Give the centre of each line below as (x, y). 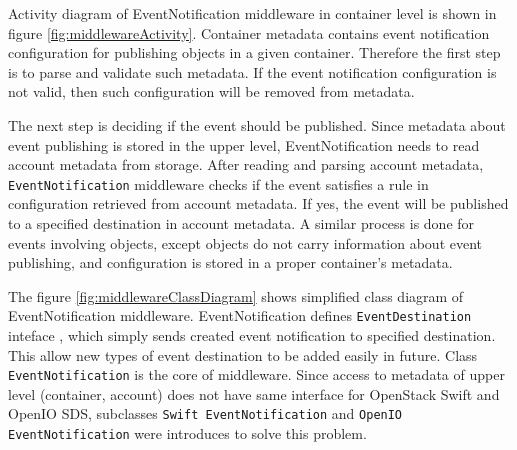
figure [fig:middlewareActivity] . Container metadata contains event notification (249, 32)
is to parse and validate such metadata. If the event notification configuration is (252, 71)
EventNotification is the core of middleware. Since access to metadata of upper (256, 374)
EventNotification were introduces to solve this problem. (187, 433)
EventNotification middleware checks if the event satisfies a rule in (218, 183)
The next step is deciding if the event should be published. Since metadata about (257, 124)
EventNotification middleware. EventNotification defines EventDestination (240, 315)
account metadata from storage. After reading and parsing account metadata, (246, 164)
